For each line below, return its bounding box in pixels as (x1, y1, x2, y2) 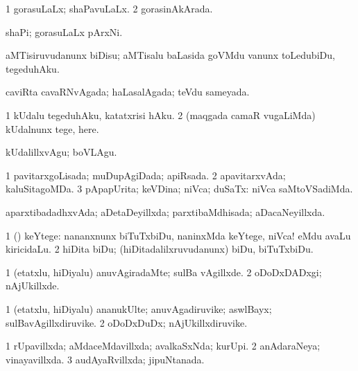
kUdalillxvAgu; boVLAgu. (6, 145, 117, 159)
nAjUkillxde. (6, 278, 60, 293)
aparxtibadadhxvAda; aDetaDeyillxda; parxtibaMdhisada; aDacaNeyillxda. (6, 204, 325, 219)
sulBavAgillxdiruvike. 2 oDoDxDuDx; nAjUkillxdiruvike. (6, 315, 248, 329)
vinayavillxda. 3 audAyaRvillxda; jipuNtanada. (6, 352, 205, 366)
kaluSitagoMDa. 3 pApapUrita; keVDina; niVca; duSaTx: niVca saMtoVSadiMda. (6, 181, 353, 196)
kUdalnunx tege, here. (6, 121, 99, 136)
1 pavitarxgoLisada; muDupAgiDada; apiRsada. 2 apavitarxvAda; (6, 168, 286, 182)
